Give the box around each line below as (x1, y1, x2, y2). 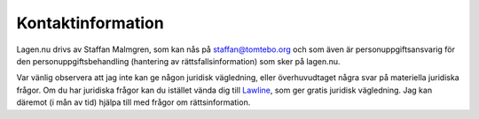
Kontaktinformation (16, 13, 164, 33)
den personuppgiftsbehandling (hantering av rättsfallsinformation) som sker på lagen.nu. (16, 56, 341, 66)
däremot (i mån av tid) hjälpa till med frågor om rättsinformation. (16, 97, 251, 108)
